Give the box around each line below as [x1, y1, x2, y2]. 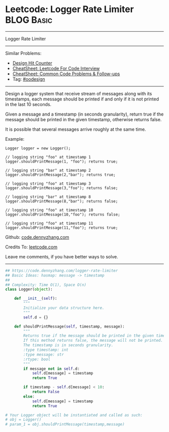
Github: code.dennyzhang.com [5, 234, 69, 240]
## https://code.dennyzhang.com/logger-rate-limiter [5, 268, 118, 273]
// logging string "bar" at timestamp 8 [5, 194, 92, 199]
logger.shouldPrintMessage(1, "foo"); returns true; [5, 159, 118, 164]
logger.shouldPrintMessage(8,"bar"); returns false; [5, 198, 118, 204]
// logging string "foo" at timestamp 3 [5, 181, 92, 186]
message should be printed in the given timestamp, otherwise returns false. [5, 116, 162, 122]
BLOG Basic [5, 14, 53, 26]
